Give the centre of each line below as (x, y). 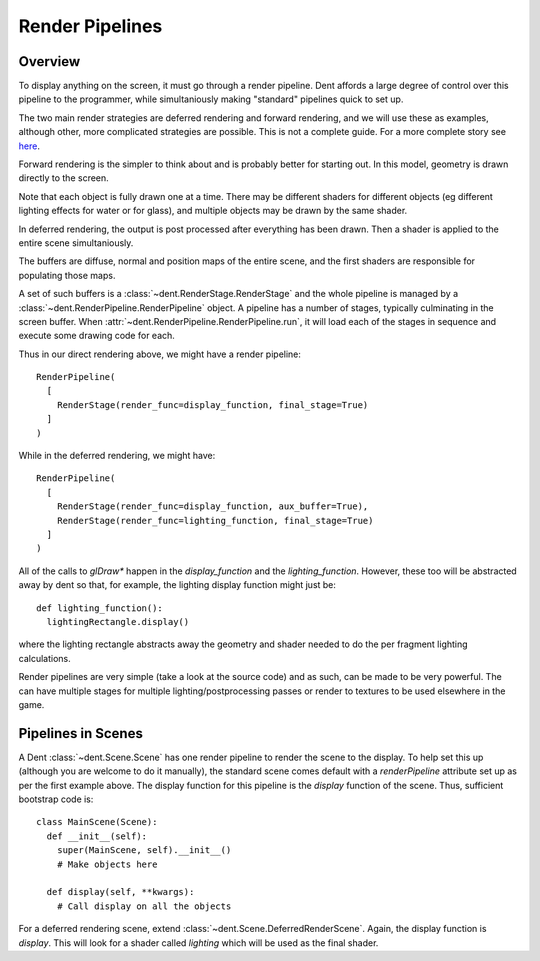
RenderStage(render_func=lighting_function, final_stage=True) (215, 520)
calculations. (44, 658)
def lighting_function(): (100, 608)
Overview (49, 61)
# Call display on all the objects (144, 906)
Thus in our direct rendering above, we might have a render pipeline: (160, 354)
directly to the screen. (63, 178)
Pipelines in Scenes (81, 733)
